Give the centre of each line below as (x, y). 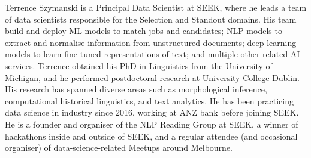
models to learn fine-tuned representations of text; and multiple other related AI (153, 54)
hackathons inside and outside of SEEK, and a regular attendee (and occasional (151, 136)
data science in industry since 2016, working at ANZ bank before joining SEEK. (152, 112)
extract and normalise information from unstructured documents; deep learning (151, 42)
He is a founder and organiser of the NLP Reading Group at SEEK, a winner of (152, 124)
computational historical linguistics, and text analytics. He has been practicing (149, 100)
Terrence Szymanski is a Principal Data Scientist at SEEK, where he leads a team (156, 7)
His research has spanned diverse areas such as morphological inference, (136, 89)
